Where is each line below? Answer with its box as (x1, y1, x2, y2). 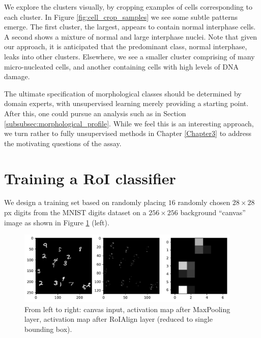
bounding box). (24, 323, 72, 334)
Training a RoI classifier (4, 167, 176, 188)
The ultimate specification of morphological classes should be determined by (4, 88, 242, 98)
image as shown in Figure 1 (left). (4, 217, 109, 227)
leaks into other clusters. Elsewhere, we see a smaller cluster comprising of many (4, 51, 255, 61)
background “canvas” (180, 207, 246, 218)
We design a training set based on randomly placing (4, 197, 166, 208)
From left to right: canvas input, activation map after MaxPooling (24, 303, 230, 314)
